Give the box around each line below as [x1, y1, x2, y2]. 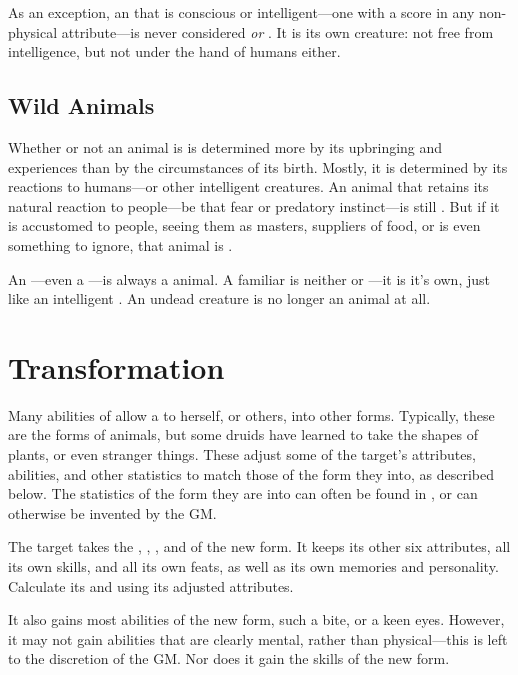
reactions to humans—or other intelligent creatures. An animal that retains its [8, 176, 489, 197]
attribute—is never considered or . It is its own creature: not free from [61, 21, 494, 42]
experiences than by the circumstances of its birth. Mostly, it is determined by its [8, 156, 508, 177]
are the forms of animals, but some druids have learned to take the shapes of [8, 424, 478, 445]
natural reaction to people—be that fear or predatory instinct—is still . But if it [8, 195, 500, 216]
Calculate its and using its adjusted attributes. [8, 575, 294, 596]
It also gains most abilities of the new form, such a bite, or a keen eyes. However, [8, 609, 505, 630]
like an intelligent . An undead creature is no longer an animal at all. [8, 288, 431, 309]
